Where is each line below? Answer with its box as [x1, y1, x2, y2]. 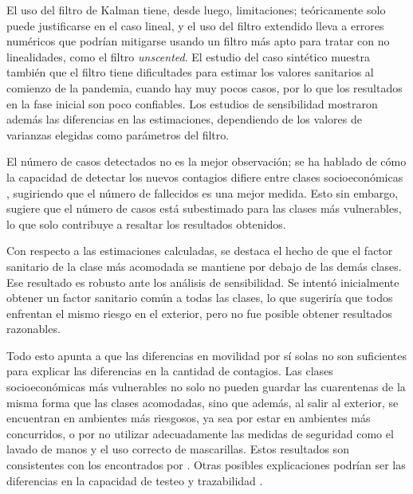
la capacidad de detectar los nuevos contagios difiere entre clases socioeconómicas [6, 168, 403, 185]
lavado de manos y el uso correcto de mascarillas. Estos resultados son [6, 441, 349, 457]
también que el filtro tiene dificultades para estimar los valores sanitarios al [6, 64, 374, 80]
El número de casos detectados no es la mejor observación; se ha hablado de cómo [6, 153, 407, 170]
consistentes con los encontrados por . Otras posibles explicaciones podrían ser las [6, 457, 406, 473]
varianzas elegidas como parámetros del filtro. [6, 126, 230, 143]
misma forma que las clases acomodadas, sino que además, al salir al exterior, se [6, 394, 399, 410]
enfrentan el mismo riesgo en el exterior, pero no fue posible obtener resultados [6, 304, 392, 321]
